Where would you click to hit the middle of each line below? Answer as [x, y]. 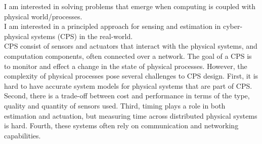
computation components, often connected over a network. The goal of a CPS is [128, 56]
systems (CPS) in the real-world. [82, 36]
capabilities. [23, 135]
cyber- [233, 26]
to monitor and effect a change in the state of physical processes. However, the [126, 66]
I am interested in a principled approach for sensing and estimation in [113, 26]
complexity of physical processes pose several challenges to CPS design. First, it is [131, 76]
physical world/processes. [43, 16]
